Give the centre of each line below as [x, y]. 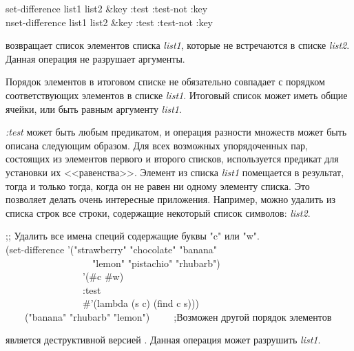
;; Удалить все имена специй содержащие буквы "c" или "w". [133, 236]
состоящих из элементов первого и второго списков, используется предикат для [172, 159]
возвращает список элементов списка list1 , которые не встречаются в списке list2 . [178, 45]
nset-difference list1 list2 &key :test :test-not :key [109, 22]
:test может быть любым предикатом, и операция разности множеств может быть [176, 132]
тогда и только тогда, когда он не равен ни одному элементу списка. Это [158, 185]
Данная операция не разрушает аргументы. [95, 58]
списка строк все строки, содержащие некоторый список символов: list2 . [158, 212]
